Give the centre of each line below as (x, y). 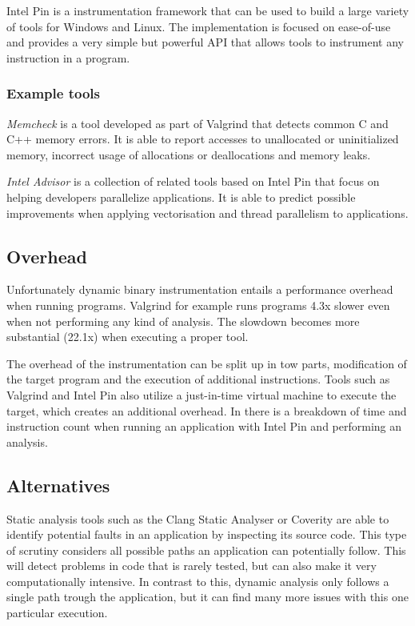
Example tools (53, 93)
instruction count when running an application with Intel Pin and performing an (204, 426)
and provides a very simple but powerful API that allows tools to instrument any (205, 42)
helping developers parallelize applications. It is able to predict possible (181, 197)
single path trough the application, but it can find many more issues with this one (207, 597)
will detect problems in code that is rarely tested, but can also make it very (192, 566)
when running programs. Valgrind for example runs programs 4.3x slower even (198, 305)
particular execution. (57, 613)
